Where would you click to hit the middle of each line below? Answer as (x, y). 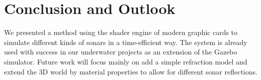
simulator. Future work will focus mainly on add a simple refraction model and (126, 61)
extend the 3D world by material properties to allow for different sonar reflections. (131, 71)
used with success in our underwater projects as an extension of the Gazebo (121, 52)
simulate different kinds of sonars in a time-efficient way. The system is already (126, 42)
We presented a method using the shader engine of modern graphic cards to (121, 32)
